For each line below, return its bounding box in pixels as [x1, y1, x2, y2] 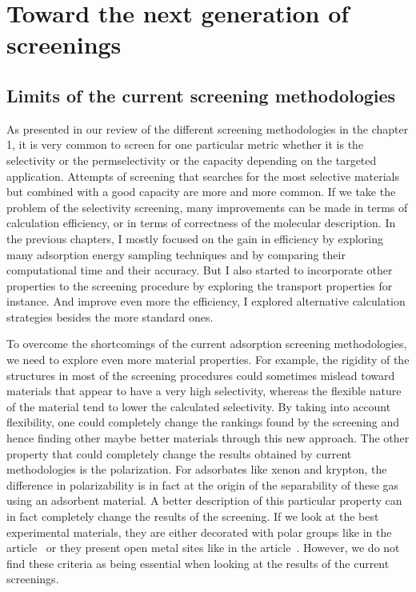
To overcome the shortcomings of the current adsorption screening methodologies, [6, 335, 407, 352]
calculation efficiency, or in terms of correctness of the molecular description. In [6, 214, 396, 231]
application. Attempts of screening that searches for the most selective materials [6, 167, 400, 184]
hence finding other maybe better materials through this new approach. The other [6, 430, 410, 446]
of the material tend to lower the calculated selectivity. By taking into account [6, 398, 391, 414]
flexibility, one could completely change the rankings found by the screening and [6, 414, 400, 430]
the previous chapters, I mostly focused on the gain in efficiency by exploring [6, 230, 383, 246]
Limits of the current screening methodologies [6, 82, 396, 107]
